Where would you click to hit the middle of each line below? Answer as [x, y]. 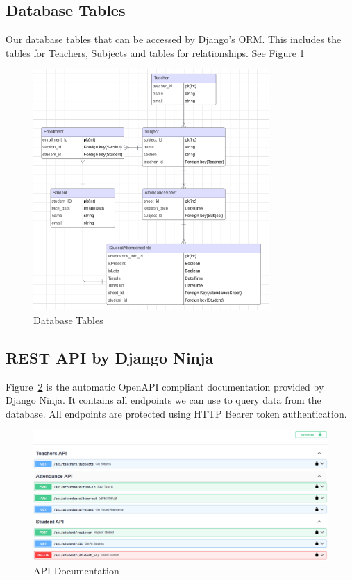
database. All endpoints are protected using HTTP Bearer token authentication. [176, 413]
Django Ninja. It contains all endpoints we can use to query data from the [164, 400]
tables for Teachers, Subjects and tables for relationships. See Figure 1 [155, 52]
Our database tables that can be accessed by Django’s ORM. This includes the [174, 39]
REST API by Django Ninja [110, 357]
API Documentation [76, 571]
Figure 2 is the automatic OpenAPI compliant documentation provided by [165, 386]
